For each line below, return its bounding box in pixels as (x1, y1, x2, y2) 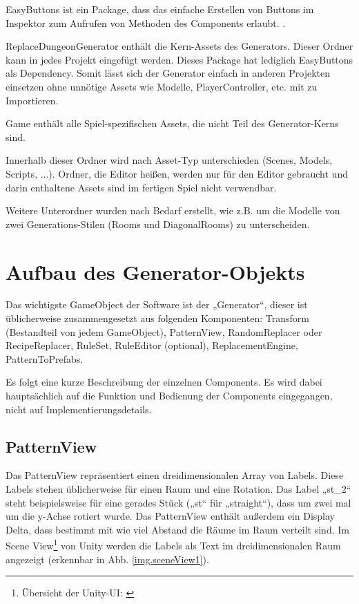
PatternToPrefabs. (6, 351, 84, 366)
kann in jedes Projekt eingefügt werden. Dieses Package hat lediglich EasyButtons (6, 52, 353, 66)
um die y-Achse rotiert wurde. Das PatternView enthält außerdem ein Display (6, 509, 335, 523)
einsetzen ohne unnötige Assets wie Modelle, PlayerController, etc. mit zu (6, 79, 318, 93)
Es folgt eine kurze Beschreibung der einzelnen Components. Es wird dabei (6, 375, 322, 389)
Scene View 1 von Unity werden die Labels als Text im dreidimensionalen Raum (6, 536, 341, 553)
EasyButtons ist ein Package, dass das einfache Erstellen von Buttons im (6, 2, 314, 16)
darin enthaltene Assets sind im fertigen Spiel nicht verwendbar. (6, 180, 277, 194)
